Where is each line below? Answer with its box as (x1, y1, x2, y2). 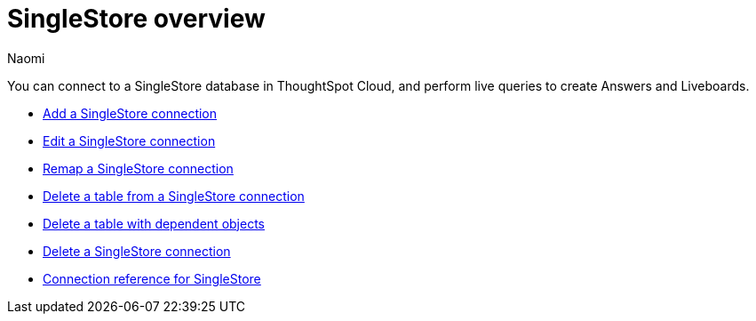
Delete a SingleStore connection (43, 243, 231, 259)
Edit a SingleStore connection (43, 132, 216, 148)
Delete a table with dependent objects (43, 215, 265, 231)
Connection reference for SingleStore (43, 270, 261, 286)
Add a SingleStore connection (43, 105, 218, 121)
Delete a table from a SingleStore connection (43, 188, 305, 204)
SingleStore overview (7, 4, 266, 34)
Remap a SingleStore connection (43, 160, 234, 176)
